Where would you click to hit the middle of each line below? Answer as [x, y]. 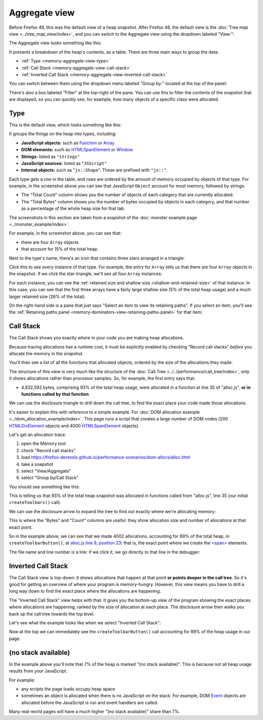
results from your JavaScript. [38, 671]
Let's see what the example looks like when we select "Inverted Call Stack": [85, 623]
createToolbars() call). [35, 502]
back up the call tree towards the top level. [52, 614]
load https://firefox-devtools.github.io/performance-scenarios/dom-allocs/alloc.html [106, 457]
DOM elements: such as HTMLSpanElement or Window [77, 150]
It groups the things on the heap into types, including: [63, 134]
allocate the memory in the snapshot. [46, 354]
